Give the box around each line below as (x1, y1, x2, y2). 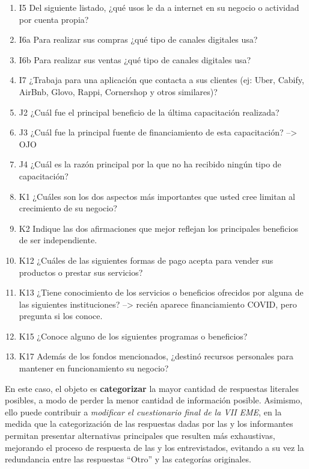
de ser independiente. (19, 234, 97, 246)
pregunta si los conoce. (19, 309, 103, 322)
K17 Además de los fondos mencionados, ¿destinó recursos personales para (19, 350, 293, 362)
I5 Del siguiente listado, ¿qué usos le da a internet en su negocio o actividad (19, 1, 299, 13)
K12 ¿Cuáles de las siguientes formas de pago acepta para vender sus (19, 253, 274, 266)
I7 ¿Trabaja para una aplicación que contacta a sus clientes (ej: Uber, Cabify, (19, 73, 304, 86)
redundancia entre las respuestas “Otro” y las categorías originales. (5, 453, 251, 465)
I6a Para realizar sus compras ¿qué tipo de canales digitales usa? (19, 33, 258, 46)
